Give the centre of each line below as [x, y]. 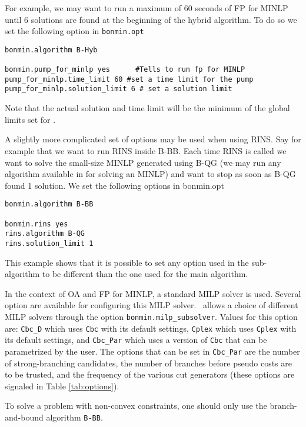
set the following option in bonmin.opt [74, 31]
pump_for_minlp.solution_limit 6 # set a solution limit [119, 89]
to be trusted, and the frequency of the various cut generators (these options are [150, 374]
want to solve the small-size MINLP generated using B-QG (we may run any [143, 162]
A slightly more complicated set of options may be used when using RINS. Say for [153, 139]
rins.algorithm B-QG [45, 234]
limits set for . [30, 119]
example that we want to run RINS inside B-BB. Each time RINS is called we [146, 150]
